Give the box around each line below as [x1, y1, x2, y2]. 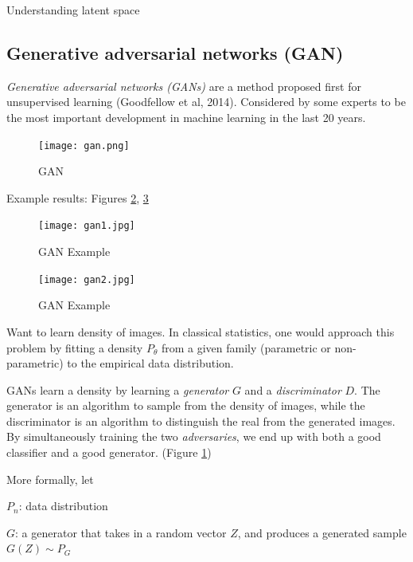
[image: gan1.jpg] [38, 220, 135, 232]
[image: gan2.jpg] [38, 273, 135, 285]
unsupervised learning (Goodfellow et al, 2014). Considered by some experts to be [6, 93, 406, 110]
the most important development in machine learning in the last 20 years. [6, 108, 366, 125]
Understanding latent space [6, 2, 140, 18]
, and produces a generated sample [237, 524, 407, 540]
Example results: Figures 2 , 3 [6, 189, 149, 206]
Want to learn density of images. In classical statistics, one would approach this [6, 323, 395, 340]
